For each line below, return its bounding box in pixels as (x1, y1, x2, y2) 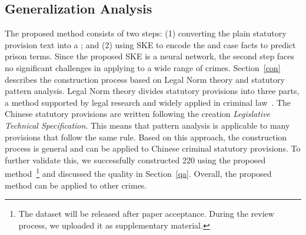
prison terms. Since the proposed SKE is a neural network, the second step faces (5, 50, 295, 62)
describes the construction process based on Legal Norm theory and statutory (5, 73, 285, 85)
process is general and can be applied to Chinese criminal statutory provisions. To (5, 142, 301, 155)
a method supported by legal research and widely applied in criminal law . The (5, 96, 291, 108)
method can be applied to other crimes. (5, 179, 147, 191)
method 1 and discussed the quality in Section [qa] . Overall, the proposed (5, 166, 272, 179)
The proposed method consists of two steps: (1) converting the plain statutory (5, 27, 287, 39)
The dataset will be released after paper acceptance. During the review (18, 207, 274, 220)
